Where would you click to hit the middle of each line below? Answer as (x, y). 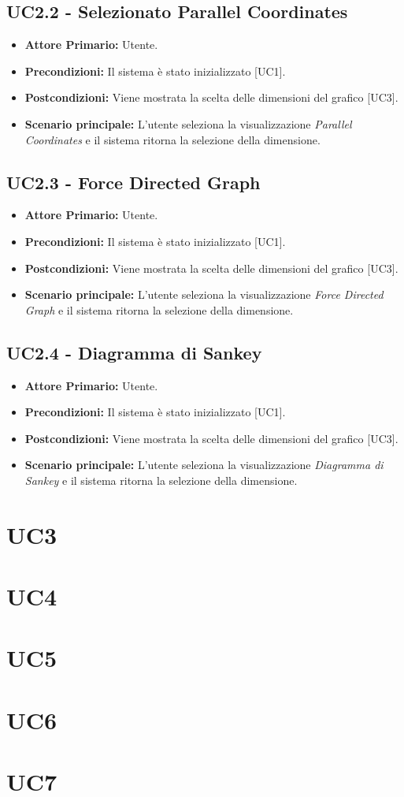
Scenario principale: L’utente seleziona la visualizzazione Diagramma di (204, 465)
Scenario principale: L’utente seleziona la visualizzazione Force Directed (204, 294)
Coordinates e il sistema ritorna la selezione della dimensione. (172, 139)
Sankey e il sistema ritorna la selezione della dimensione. (161, 480)
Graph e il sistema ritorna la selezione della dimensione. (159, 309)
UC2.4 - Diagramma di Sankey (134, 352)
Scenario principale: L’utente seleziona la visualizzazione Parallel (188, 123)
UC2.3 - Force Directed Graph (133, 182)
